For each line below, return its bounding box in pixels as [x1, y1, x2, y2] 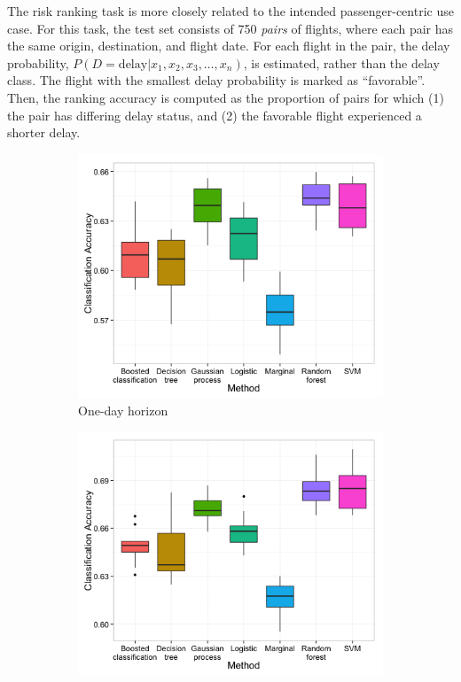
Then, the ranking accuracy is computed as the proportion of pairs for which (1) [7, 88, 444, 106]
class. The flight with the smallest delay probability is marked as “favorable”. [7, 71, 426, 89]
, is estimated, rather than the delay [243, 53, 440, 72]
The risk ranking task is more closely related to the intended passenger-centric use [7, 2, 454, 19]
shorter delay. [7, 123, 81, 142]
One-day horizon [78, 400, 168, 419]
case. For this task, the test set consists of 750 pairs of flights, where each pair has [7, 19, 454, 37]
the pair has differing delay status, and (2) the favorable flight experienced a [7, 105, 422, 124]
